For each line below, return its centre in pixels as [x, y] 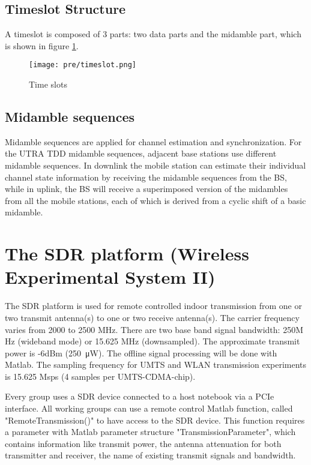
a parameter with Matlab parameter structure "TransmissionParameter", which [150, 432]
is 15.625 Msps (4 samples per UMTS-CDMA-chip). [100, 376]
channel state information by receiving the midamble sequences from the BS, [146, 177]
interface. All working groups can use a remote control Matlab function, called [149, 408]
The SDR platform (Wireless [127, 253]
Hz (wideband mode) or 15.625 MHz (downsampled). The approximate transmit [152, 341]
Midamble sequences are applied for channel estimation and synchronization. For [153, 141]
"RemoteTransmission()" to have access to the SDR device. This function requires [155, 420]
